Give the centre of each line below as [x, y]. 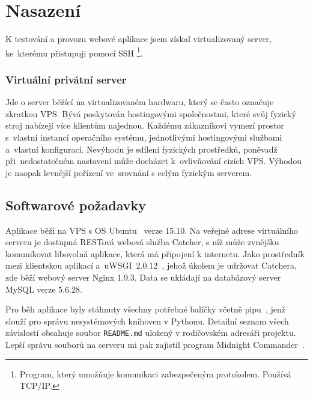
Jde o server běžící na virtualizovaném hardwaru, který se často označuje [140, 102]
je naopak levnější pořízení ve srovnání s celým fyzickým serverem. [129, 172]
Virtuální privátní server [66, 79]
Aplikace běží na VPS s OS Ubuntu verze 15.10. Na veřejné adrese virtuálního [152, 230]
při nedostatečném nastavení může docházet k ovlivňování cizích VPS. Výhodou [154, 161]
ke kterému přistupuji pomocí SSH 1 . [74, 52]
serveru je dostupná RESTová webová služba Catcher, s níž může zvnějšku [142, 242]
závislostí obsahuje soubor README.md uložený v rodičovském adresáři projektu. [151, 333]
